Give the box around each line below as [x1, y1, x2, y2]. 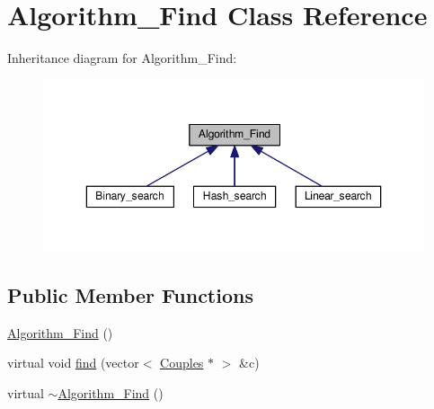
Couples [160, 353, 204, 372]
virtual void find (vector [7, 353, 139, 372]
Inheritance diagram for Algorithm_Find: [7, 49, 237, 67]
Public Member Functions [7, 280, 253, 308]
